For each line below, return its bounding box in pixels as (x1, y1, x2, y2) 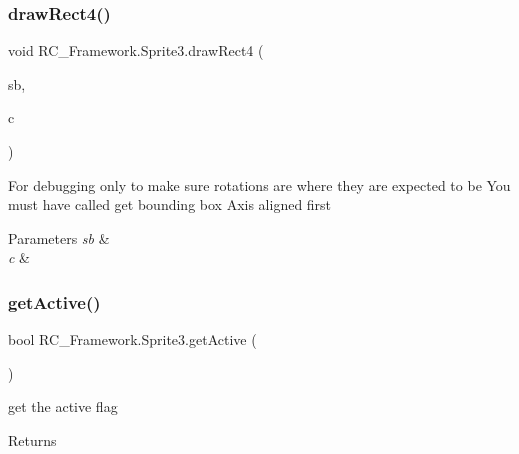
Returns (8, 429, 57, 450)
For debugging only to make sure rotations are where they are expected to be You (8, 174, 511, 195)
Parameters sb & (8, 227, 110, 248)
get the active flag (8, 396, 118, 417)
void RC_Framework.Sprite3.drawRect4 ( (8, 40, 264, 61)
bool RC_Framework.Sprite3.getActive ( (8, 329, 257, 350)
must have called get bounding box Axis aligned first (8, 194, 332, 215)
